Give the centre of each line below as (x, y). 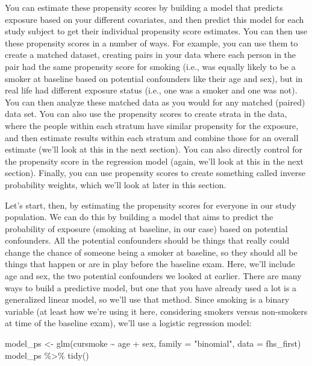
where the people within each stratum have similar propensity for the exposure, (152, 125)
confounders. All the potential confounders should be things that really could (147, 240)
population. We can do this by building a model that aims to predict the (139, 217)
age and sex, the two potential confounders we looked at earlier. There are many (153, 276)
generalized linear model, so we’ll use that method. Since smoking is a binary (147, 299)
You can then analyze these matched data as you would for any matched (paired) (155, 102)
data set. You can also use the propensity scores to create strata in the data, (146, 114)
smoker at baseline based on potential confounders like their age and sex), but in (154, 78)
